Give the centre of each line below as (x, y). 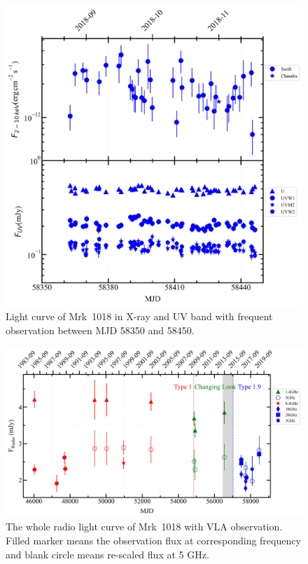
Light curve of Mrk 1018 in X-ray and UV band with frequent (139, 316)
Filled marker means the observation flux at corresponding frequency (153, 541)
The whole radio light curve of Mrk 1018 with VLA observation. (144, 527)
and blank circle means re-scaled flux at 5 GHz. (107, 554)
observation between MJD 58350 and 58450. (100, 330)
